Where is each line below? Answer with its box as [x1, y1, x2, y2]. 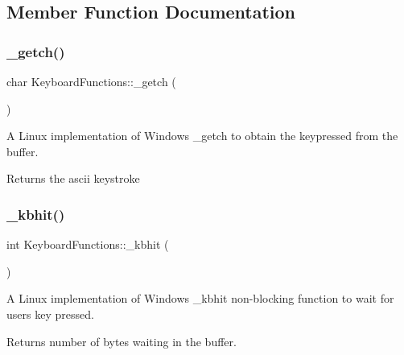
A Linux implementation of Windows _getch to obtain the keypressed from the [6, 127, 398, 144]
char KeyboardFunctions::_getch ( [6, 73, 176, 89]
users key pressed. [6, 305, 94, 322]
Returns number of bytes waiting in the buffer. [6, 332, 237, 349]
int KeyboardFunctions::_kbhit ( [6, 236, 169, 253]
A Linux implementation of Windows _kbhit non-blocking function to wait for [6, 290, 394, 307]
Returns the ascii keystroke [6, 170, 140, 187]
